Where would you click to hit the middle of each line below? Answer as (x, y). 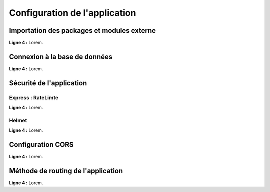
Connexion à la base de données (61, 57)
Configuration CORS (42, 145)
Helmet (18, 120)
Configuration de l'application (73, 13)
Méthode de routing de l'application (66, 171)
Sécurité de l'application (48, 83)
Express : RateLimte (34, 97)
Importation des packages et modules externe (83, 31)
